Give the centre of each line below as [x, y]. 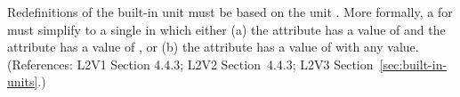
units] [23, 81]
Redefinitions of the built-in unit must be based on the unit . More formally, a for [230, 12]
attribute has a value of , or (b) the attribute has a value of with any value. [213, 47]
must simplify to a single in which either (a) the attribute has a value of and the [226, 29]
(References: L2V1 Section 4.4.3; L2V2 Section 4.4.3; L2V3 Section [190, 64]
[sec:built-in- [413, 64]
